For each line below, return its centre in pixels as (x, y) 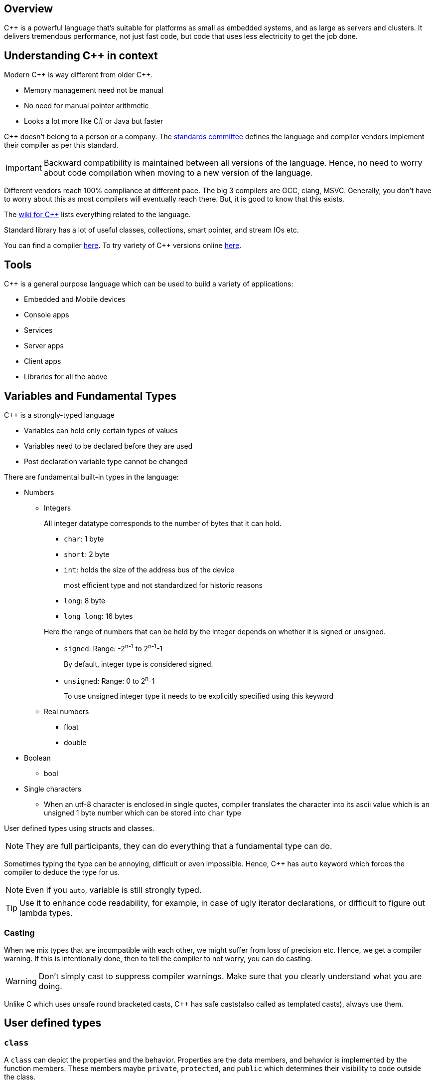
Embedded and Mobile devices (75, 299)
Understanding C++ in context (81, 55)
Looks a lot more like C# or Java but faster (94, 121)
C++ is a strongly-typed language (59, 415)
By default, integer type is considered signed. (139, 664)
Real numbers (67, 712)
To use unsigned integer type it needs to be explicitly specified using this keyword (199, 696)
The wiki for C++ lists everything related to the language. (97, 215)
